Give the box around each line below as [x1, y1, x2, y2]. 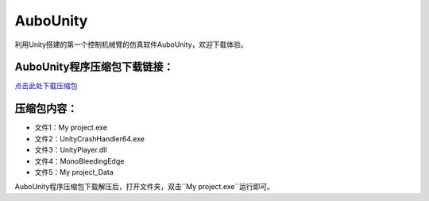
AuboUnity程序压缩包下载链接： [14, 60, 174, 74]
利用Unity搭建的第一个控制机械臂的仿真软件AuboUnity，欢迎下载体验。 [14, 40, 248, 49]
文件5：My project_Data [34, 167, 114, 176]
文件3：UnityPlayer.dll [34, 145, 107, 155]
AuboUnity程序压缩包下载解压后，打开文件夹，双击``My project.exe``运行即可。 [14, 182, 274, 191]
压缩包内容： [14, 102, 78, 115]
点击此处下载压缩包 [14, 81, 78, 91]
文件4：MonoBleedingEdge [34, 156, 125, 166]
